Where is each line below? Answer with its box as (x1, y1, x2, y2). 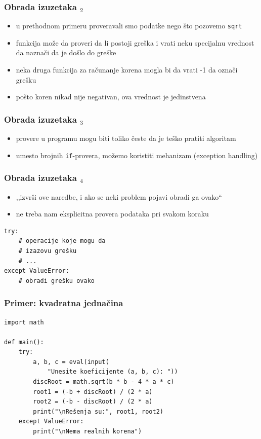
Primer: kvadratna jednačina (4, 297, 123, 309)
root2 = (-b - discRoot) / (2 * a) (33, 398, 153, 406)
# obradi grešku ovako (18, 277, 95, 284)
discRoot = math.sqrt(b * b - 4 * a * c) (33, 378, 175, 386)
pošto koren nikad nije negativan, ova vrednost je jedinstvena (16, 91, 206, 102)
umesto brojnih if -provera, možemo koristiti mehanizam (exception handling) (16, 150, 258, 160)
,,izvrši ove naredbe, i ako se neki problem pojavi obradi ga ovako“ (16, 191, 222, 202)
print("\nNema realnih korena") (33, 428, 142, 435)
